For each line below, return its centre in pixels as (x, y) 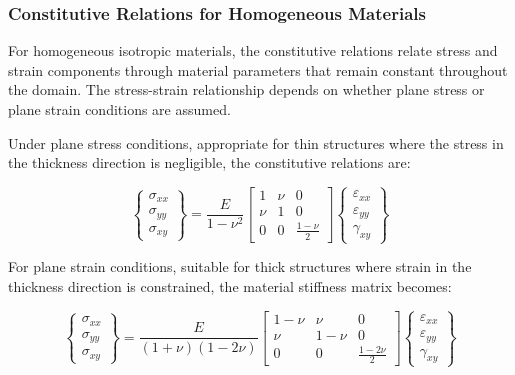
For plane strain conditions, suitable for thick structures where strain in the (240, 266)
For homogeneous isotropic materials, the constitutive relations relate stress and (253, 50)
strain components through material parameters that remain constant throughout (258, 69)
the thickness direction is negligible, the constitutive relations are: (209, 162)
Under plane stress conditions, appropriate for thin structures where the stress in (256, 142)
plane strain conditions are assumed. (119, 109)
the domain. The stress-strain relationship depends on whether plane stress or (246, 89)
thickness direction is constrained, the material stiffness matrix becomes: (230, 285)
